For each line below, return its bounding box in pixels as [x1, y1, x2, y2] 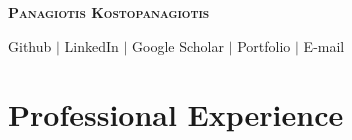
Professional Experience [8, 94, 344, 135]
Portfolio [237, 35, 291, 56]
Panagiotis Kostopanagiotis [8, 2, 210, 22]
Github [8, 35, 52, 56]
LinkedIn [64, 35, 119, 56]
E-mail [303, 35, 345, 56]
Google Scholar [132, 35, 224, 56]
